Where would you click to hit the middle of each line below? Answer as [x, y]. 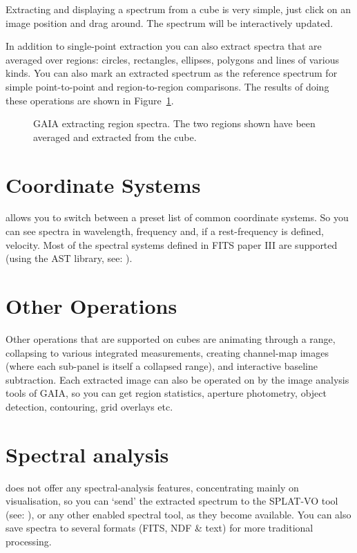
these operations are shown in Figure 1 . [90, 100]
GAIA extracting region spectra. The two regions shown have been [174, 123]
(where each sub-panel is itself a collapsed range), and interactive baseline [162, 366]
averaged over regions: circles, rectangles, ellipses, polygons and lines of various [173, 59]
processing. [29, 542]
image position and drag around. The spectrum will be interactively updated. [170, 22]
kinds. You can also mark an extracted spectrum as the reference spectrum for [172, 73]
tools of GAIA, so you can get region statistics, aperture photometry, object [166, 393]
